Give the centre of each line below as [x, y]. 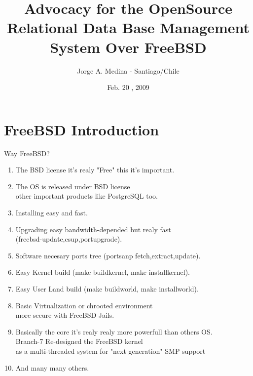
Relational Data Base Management [128, 27]
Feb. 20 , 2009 [128, 87]
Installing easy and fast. [52, 212]
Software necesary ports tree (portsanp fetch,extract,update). [108, 255]
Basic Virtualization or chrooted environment [84, 305]
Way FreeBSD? [27, 153]
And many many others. [52, 367]
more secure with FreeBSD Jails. [65, 315]
